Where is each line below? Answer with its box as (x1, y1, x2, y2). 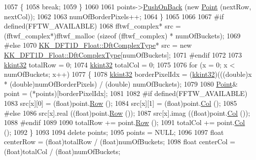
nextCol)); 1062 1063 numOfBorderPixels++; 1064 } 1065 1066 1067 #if (4, 11, 224, 21)
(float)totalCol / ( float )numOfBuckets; (4, 146, 120, 156)
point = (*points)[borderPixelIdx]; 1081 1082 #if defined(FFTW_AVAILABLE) (4, 88, 248, 98)
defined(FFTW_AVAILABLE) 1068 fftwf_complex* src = (4, 21, 181, 31)
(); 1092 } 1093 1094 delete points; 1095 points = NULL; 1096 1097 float (4, 127, 224, 137)
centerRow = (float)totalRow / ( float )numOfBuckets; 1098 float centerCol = (4, 136, 235, 147)
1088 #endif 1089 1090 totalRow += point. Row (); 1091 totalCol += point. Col (4, 117, 245, 128)
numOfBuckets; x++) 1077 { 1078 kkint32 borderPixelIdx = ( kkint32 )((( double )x (4, 69, 252, 79)
